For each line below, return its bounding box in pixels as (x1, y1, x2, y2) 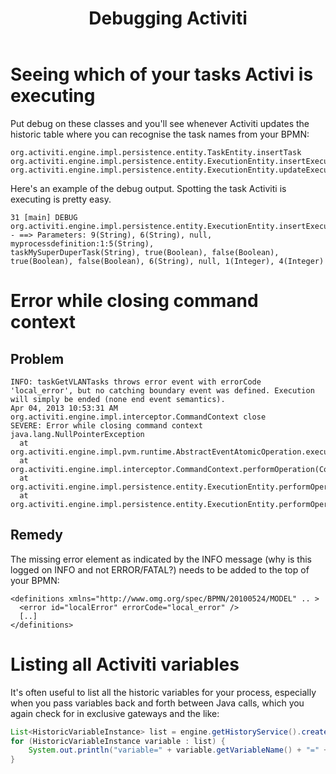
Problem (10, 350, 65, 367)
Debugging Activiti (88, 7, 248, 30)
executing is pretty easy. (10, 193, 112, 205)
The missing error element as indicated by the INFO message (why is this (10, 553, 313, 565)
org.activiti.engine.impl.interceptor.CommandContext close (10, 412, 267, 422)
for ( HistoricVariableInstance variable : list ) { (10, 736, 226, 746)
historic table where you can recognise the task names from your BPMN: (10, 128, 310, 140)
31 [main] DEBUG (10, 212, 78, 222)
